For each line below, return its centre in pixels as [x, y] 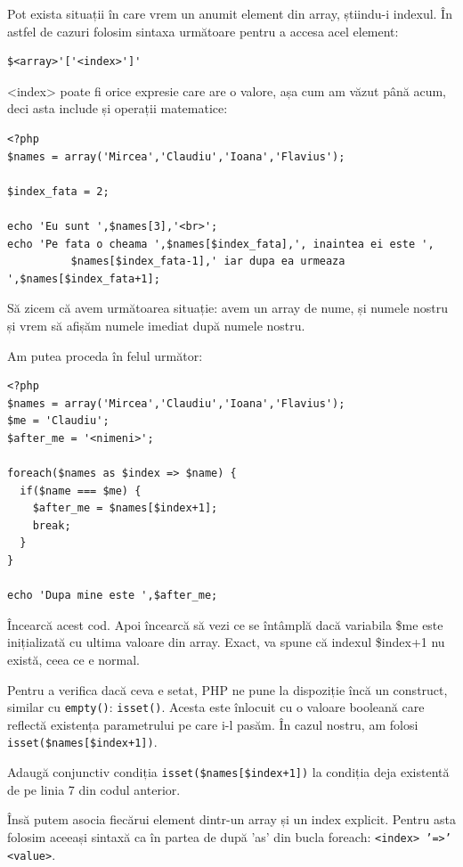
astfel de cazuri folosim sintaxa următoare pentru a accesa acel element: [203, 31]
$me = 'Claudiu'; [58, 421]
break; [52, 525]
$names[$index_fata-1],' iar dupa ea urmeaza [208, 262]
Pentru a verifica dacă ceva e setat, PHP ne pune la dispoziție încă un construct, [227, 689]
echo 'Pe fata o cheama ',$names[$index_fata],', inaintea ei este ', [221, 244]
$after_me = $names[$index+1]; [125, 508]
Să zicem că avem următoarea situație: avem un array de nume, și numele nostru [228, 308]
